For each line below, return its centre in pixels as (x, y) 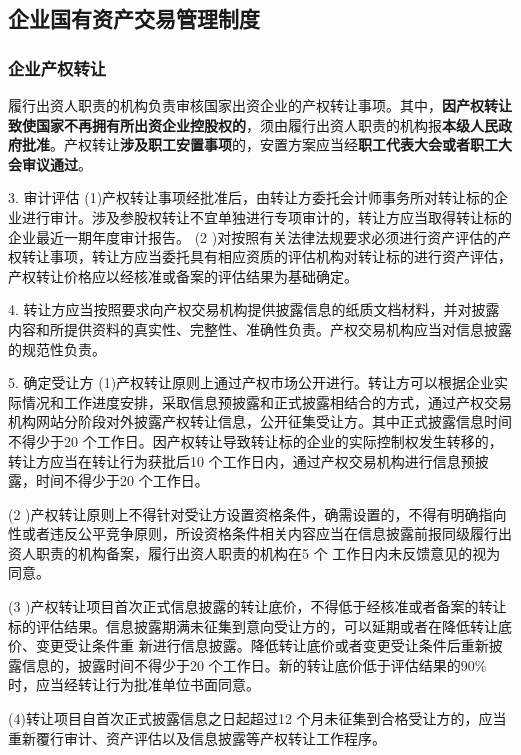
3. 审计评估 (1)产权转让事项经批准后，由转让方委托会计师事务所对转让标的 (251, 197)
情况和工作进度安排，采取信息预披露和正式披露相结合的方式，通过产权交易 (266, 401)
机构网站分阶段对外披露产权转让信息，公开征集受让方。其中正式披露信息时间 (260, 421)
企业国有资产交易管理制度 (134, 18)
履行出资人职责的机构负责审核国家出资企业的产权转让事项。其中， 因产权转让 (260, 105)
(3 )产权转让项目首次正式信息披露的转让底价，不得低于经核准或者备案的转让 (257, 606)
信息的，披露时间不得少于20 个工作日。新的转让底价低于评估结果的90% (254, 664)
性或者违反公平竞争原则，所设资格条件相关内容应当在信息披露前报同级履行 (253, 533)
